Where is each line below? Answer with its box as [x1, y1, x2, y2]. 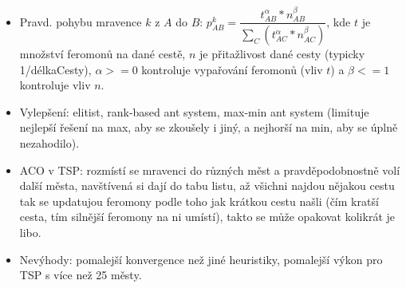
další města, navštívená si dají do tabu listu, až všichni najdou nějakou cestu [19, 177, 395, 194]
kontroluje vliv [19, 77, 91, 93]
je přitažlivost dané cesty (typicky [199, 45, 365, 62]
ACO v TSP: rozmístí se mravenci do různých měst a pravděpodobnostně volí [19, 161, 400, 178]
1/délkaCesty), [19, 61, 92, 77]
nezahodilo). [19, 135, 80, 152]
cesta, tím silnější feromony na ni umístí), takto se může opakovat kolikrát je [19, 208, 395, 225]
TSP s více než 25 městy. [19, 266, 142, 283]
